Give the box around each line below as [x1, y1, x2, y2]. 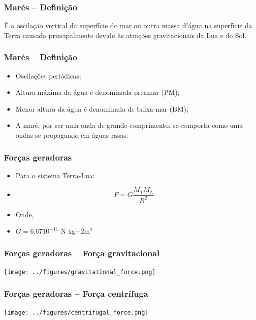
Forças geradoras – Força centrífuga [4, 287, 148, 299]
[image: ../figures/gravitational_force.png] [4, 269, 156, 276]
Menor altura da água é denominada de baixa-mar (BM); [15, 103, 189, 114]
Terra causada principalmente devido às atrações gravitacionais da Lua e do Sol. [4, 30, 247, 40]
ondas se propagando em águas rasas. [15, 130, 128, 140]
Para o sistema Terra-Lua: [15, 170, 95, 180]
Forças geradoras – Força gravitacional [4, 246, 160, 259]
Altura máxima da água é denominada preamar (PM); [15, 87, 180, 97]
